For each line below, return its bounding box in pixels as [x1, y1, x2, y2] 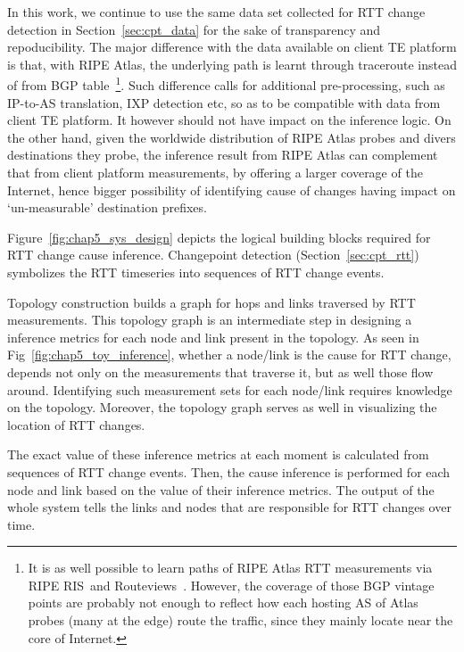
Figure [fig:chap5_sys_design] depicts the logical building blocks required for [7, 227, 431, 246]
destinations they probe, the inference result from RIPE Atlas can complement [7, 145, 438, 164]
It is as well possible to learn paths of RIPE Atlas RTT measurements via [28, 558, 433, 577]
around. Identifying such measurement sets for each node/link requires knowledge [7, 380, 452, 399]
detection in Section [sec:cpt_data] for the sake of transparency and [7, 20, 381, 38]
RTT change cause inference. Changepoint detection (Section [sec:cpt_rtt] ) [7, 245, 419, 264]
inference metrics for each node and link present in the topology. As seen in [7, 327, 419, 346]
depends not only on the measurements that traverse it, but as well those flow [7, 362, 434, 381]
